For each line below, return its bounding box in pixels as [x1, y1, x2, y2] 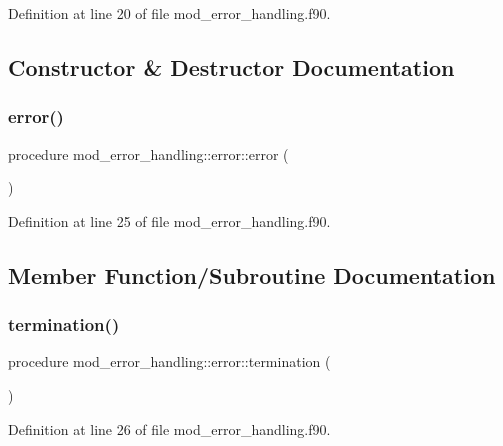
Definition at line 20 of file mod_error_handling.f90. [8, 3, 331, 23]
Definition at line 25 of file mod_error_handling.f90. [8, 210, 331, 231]
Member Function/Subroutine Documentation [8, 259, 496, 290]
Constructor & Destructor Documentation [8, 51, 455, 82]
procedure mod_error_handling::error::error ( [8, 143, 289, 164]
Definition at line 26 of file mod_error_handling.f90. [8, 418, 331, 439]
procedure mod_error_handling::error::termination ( [8, 351, 331, 372]
